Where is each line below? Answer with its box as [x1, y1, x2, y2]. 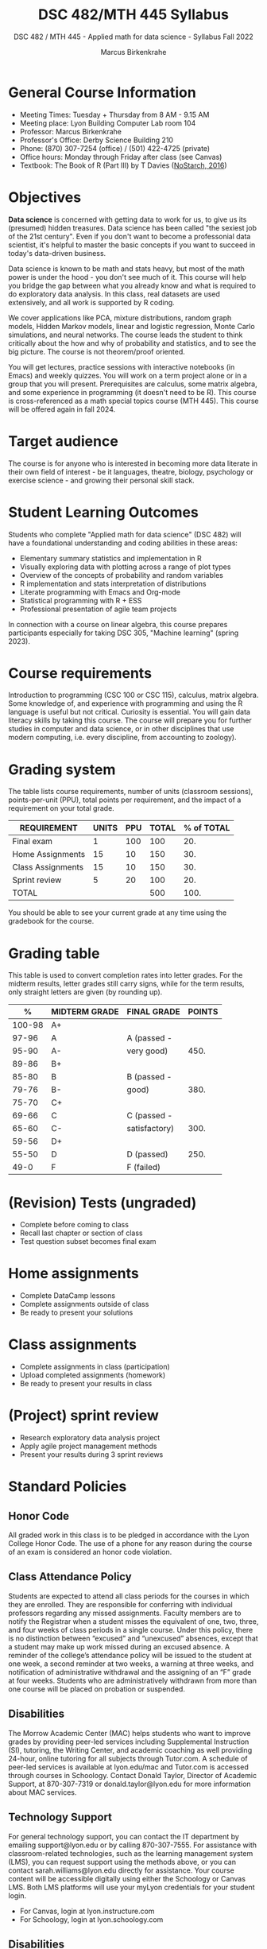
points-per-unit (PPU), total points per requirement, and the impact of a [8, 795, 242, 804]
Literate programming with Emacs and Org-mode [19, 587, 181, 597]
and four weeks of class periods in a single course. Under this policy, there [8, 1625, 253, 1634]
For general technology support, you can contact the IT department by [8, 1831, 240, 1841]
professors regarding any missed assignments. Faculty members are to [8, 1608, 242, 1618]
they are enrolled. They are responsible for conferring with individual [8, 1599, 233, 1609]
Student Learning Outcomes [8, 503, 199, 521]
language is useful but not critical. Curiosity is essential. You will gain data [8, 707, 250, 717]
